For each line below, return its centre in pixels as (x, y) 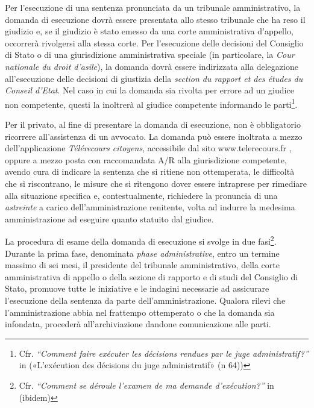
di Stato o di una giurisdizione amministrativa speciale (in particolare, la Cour (150, 55)
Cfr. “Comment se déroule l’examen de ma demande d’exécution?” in (146, 385)
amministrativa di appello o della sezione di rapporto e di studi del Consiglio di (152, 276)
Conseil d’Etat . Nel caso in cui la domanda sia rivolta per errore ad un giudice (149, 90)
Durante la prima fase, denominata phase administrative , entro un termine (142, 253)
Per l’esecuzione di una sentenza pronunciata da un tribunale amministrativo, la (153, 7)
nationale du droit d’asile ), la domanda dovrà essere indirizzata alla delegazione (152, 66)
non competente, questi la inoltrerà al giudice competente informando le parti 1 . (151, 103)
